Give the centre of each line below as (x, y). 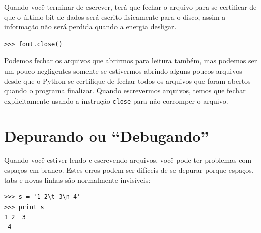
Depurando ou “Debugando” (107, 135)
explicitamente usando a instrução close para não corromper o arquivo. (116, 100)
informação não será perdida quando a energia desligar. (90, 27)
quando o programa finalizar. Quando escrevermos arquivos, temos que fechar (125, 91)
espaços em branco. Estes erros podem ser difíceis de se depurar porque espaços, (129, 170)
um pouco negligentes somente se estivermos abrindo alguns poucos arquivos (123, 70)
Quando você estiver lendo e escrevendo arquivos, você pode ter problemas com (128, 160)
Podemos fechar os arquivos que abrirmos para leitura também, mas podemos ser (131, 61)
